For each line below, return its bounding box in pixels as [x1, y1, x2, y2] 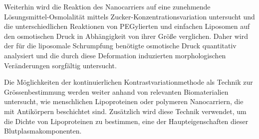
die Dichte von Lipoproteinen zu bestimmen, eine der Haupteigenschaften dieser [4, 116, 249, 126]
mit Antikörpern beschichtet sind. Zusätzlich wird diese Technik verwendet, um [4, 106, 247, 116]
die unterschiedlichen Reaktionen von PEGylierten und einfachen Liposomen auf [4, 21, 250, 31]
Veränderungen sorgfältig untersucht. [4, 60, 117, 70]
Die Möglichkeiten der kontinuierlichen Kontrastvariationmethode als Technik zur [4, 77, 253, 87]
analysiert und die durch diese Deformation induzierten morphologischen [4, 50, 226, 60]
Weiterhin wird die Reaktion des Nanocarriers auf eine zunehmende [4, 1, 211, 11]
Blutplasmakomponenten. [4, 126, 82, 136]
